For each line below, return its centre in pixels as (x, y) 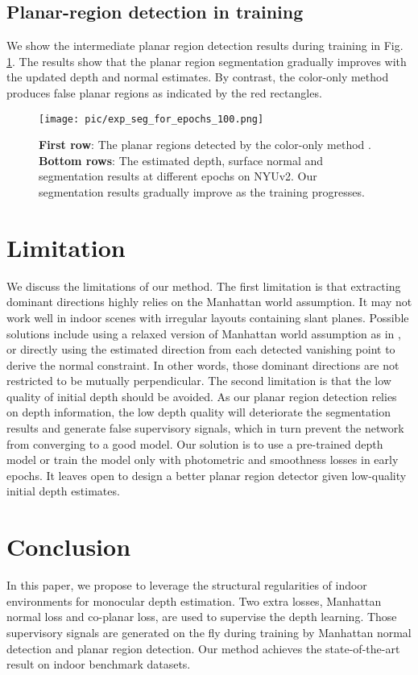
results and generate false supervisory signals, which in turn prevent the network (205, 428)
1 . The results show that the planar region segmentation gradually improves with (207, 61)
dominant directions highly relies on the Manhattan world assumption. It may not (209, 302)
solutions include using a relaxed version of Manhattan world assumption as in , (204, 333)
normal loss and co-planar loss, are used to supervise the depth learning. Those (202, 617)
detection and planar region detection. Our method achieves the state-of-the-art (203, 648)
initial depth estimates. (63, 491)
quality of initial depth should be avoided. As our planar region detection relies (202, 396)
